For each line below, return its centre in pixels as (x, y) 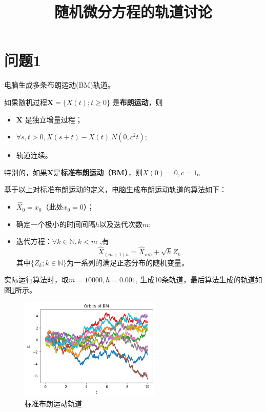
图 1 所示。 (20, 289)
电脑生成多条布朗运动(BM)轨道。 (59, 85)
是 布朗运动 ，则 (138, 102)
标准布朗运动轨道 (53, 403)
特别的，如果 (26, 172)
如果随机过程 (26, 102)
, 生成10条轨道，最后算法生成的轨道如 (199, 280)
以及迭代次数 (121, 224)
